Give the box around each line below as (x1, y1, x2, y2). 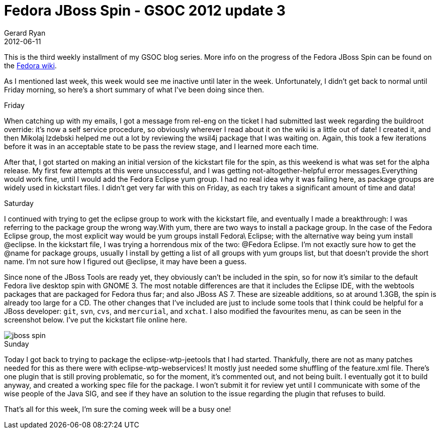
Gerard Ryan (4, 28, 46, 37)
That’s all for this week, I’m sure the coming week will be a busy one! (4, 404, 231, 413)
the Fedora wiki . (4, 61, 57, 70)
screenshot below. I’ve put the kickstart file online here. (4, 315, 188, 324)
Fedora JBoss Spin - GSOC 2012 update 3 (4, 2, 286, 19)
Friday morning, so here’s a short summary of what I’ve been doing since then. (4, 85, 265, 94)
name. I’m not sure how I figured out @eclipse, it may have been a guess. (4, 257, 247, 266)
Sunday (4, 339, 29, 348)
